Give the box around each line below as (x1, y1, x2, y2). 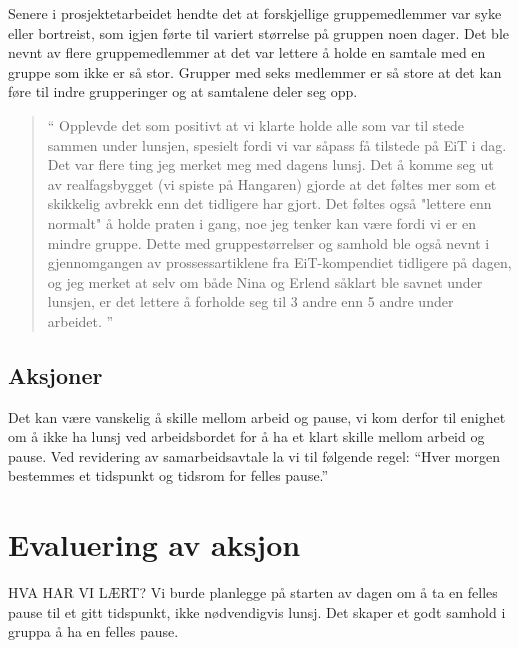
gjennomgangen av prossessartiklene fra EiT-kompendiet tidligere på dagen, (47, 252, 512, 273)
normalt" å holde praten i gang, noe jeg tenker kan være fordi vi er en (47, 212, 476, 233)
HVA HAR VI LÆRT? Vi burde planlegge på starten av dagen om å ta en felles (8, 582, 498, 603)
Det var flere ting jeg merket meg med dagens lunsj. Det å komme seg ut (47, 154, 494, 175)
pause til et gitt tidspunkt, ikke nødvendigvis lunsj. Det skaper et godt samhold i (8, 601, 506, 622)
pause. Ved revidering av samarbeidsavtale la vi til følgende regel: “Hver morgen (8, 445, 501, 466)
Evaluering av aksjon (8, 524, 301, 565)
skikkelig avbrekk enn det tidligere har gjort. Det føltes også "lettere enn (47, 193, 492, 214)
